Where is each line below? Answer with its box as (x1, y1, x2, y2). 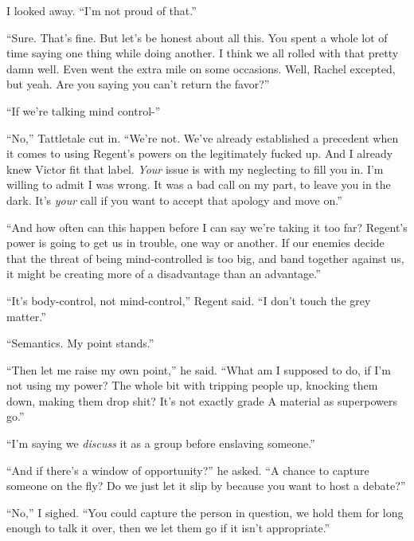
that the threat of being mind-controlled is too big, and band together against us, (6, 249, 404, 266)
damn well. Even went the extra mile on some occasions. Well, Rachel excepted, (6, 60, 396, 76)
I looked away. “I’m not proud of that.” (6, 2, 197, 18)
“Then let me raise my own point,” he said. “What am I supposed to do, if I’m (6, 361, 391, 378)
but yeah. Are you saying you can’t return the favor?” (6, 76, 270, 92)
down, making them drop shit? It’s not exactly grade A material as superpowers (6, 392, 397, 409)
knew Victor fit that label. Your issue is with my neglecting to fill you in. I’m (6, 160, 384, 177)
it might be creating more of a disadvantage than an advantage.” (6, 265, 321, 282)
